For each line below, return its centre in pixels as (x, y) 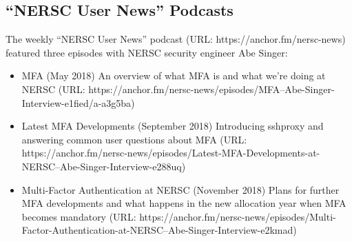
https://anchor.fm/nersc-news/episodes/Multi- (238, 216)
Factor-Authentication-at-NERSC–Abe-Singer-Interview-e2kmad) (159, 230)
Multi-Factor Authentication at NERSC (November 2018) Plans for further (180, 189)
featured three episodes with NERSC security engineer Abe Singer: (147, 52)
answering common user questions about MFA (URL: (134, 139)
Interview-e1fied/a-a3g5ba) (78, 102)
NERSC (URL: (53, 89)
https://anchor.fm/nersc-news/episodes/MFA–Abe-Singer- (211, 89)
